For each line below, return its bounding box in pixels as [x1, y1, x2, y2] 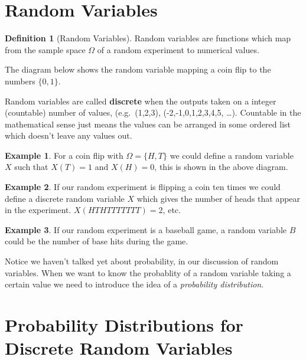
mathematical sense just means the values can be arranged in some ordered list [5, 117, 291, 130]
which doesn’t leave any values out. [5, 129, 132, 142]
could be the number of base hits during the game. [5, 235, 188, 247]
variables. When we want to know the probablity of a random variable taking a [5, 266, 291, 279]
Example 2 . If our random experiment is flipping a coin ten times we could [5, 181, 281, 193]
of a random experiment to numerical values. [97, 43, 259, 55]
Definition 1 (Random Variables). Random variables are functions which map [5, 32, 291, 44]
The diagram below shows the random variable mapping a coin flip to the [5, 63, 271, 76]
